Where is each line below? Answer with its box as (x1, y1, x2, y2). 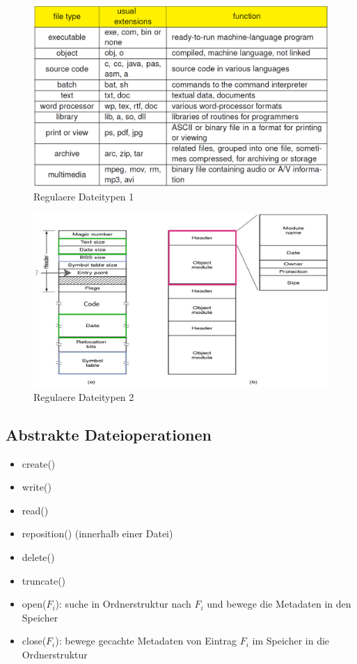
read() (22, 503, 49, 517)
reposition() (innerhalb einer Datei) (22, 526, 173, 541)
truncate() (22, 573, 66, 587)
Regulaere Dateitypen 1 (33, 189, 134, 203)
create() (22, 456, 56, 471)
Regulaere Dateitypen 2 (33, 389, 134, 404)
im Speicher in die (252, 633, 330, 648)
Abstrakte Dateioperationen (6, 423, 212, 445)
